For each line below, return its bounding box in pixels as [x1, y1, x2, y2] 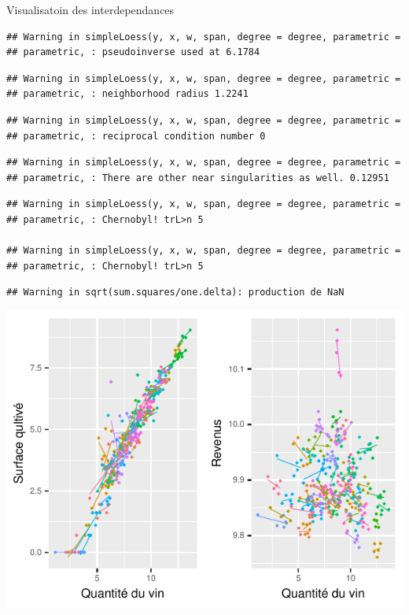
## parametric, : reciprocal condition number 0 [6, 130, 266, 142]
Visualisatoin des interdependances [6, 2, 175, 17]
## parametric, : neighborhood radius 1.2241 [6, 88, 249, 100]
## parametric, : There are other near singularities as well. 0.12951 [6, 172, 389, 183]
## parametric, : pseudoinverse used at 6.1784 [6, 46, 260, 58]
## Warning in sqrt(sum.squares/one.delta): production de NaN [6, 287, 345, 298]
